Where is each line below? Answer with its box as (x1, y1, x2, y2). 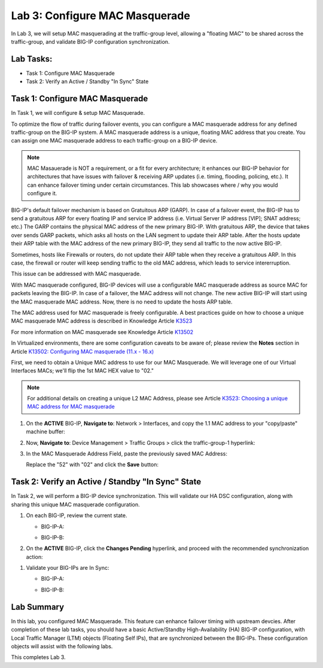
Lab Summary (11, 602, 65, 612)
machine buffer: (26, 428, 65, 435)
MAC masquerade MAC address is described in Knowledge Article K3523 (11, 317, 193, 324)
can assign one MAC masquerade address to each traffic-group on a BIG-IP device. (11, 137, 218, 144)
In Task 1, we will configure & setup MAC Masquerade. (11, 110, 145, 117)
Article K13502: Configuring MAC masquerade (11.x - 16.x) (11, 348, 154, 355)
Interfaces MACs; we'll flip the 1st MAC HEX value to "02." (11, 367, 154, 374)
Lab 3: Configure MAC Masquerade (11, 9, 191, 22)
